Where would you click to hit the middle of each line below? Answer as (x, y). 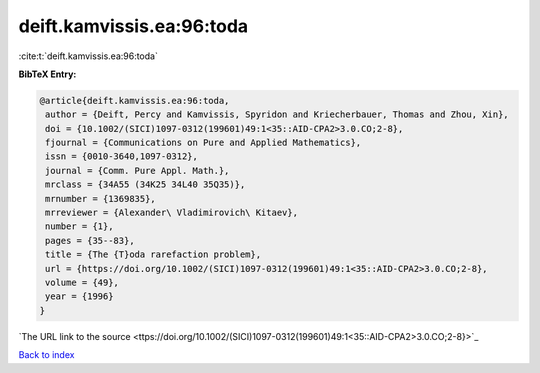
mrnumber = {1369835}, (101, 198)
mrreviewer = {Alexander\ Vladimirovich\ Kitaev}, (172, 213)
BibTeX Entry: (47, 74)
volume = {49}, (82, 282)
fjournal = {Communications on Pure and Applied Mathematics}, (203, 143)
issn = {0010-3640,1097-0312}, (122, 156)
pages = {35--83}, (90, 240)
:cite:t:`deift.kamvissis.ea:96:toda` (88, 56)
